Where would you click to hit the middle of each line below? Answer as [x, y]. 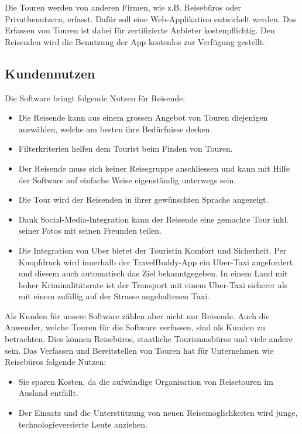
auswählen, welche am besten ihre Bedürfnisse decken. [115, 129]
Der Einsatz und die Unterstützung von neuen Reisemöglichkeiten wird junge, [158, 413]
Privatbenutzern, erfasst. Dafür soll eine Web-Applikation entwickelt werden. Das [151, 18]
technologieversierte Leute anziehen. [83, 424]
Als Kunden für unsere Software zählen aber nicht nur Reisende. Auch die [137, 315]
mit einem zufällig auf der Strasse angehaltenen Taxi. [114, 296]
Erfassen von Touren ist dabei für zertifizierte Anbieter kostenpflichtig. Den [140, 30]
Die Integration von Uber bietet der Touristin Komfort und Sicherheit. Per [152, 250]
